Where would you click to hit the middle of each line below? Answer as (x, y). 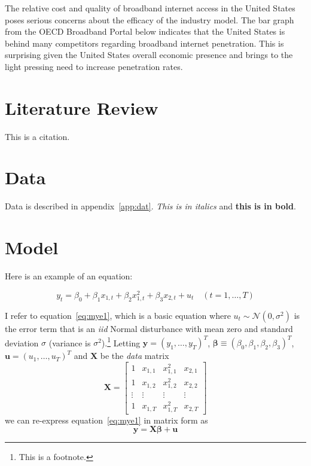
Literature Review (82, 107)
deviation (22, 342)
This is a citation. (37, 136)
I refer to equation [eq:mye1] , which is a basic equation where (118, 315)
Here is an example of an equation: (69, 276)
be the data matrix (135, 356)
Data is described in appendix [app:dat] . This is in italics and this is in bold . (150, 206)
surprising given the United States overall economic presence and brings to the (149, 55)
